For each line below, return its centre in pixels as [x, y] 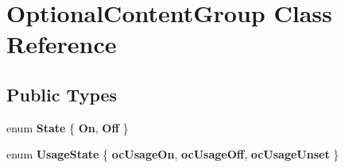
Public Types [62, 94]
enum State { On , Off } [68, 127]
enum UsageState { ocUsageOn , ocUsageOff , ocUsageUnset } [173, 154]
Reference [62, 44]
